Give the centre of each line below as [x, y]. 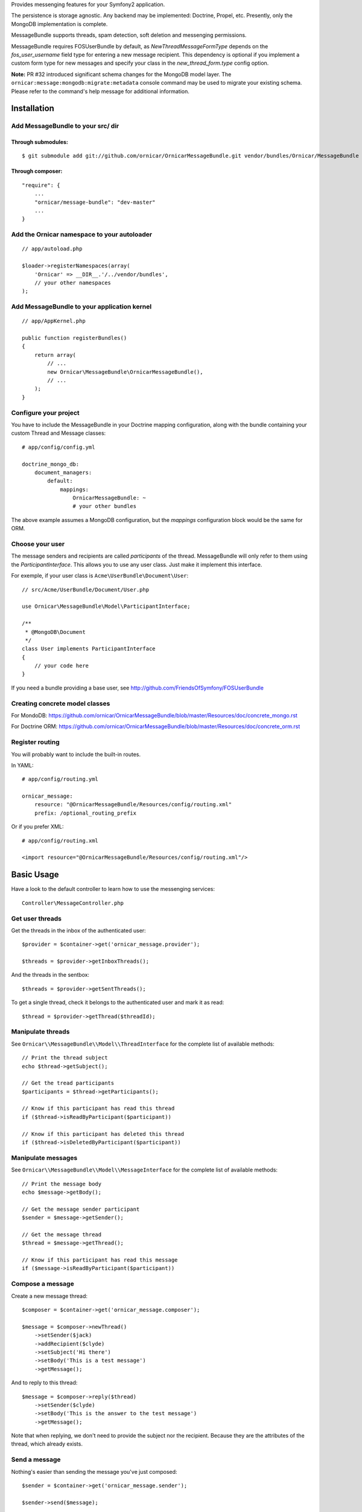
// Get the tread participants [68, 1083]
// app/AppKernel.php [54, 321]
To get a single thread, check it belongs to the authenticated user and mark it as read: [118, 1002]
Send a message [36, 1459]
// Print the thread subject [65, 1058]
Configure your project [45, 412]
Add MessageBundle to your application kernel [81, 307]
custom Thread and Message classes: [59, 433]
